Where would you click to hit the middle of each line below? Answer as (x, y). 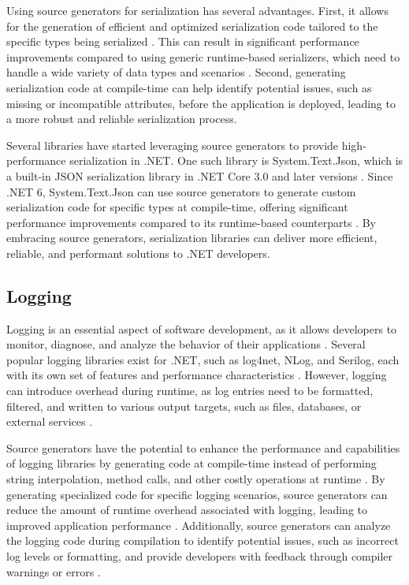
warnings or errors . (54, 571)
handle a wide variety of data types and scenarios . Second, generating (176, 72)
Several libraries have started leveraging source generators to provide (173, 145)
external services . (50, 421)
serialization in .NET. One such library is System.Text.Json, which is (236, 160)
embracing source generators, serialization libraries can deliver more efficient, (192, 238)
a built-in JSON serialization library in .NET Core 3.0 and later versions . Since (200, 175)
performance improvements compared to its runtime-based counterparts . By (191, 222)
